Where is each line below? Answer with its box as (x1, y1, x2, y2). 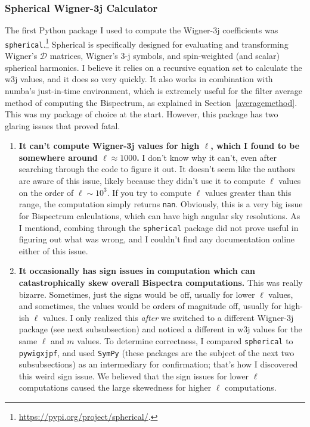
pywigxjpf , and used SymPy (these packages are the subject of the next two (18, 346, 294, 359)
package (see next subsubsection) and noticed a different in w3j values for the (18, 323, 302, 335)
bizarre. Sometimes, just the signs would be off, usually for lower (18, 288, 255, 300)
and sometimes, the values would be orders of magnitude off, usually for (18, 300, 282, 312)
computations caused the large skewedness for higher (18, 381, 212, 394)
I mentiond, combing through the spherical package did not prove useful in (18, 221, 299, 233)
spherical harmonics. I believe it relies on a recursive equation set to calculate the (5, 61, 302, 73)
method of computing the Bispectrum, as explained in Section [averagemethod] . (5, 96, 297, 108)
